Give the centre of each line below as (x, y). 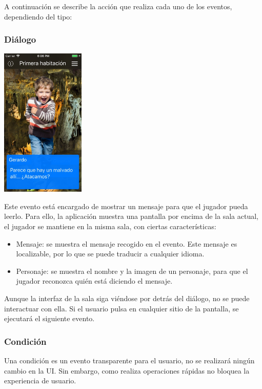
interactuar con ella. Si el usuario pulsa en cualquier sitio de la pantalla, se (122, 308)
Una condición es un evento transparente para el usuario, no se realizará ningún (129, 360)
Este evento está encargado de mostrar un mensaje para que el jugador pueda (126, 206)
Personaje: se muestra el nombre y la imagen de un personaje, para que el (132, 271)
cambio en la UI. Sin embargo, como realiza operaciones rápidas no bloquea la (127, 370)
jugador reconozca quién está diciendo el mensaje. (94, 281)
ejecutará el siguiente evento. (49, 318)
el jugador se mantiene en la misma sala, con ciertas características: (110, 226)
